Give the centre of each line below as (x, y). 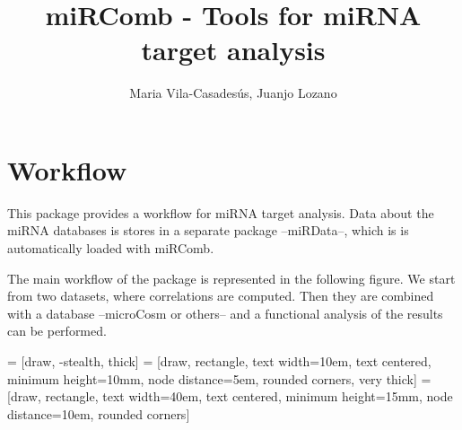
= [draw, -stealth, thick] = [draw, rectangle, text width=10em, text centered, (219, 361)
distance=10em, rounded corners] (99, 413)
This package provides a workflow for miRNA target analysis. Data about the (221, 212)
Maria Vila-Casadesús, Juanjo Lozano (233, 93)
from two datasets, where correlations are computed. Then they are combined (221, 296)
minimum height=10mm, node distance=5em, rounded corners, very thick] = (219, 378)
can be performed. (57, 331)
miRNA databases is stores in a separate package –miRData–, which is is (208, 230)
